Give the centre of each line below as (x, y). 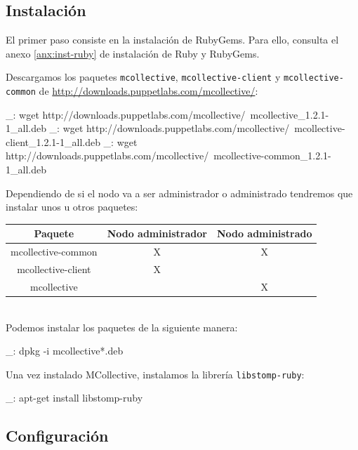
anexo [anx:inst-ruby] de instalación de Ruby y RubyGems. (133, 53)
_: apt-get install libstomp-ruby (74, 398)
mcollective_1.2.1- (290, 114)
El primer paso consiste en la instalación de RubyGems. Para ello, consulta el (172, 40)
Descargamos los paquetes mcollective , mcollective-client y (143, 77)
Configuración (57, 436)
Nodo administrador (157, 233)
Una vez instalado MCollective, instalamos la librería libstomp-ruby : (155, 374)
